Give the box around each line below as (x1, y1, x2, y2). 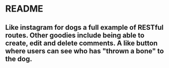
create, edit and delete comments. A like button (5, 39, 158, 47)
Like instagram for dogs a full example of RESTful (5, 23, 164, 32)
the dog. (5, 54, 32, 63)
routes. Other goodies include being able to (5, 31, 145, 39)
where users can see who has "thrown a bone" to (5, 46, 164, 55)
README (5, 3, 44, 15)
